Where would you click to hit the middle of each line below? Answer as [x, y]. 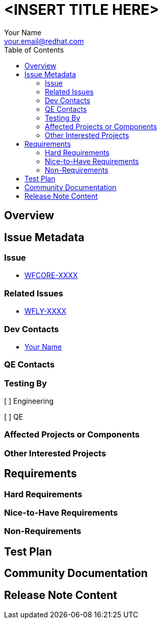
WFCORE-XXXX [51, 275]
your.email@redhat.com [44, 41]
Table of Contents [34, 50]
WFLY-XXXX [46, 311]
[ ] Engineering [29, 401]
